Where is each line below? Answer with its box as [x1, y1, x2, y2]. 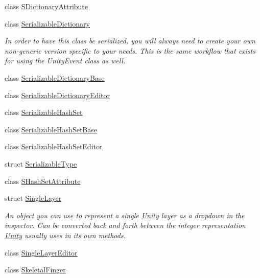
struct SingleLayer [5, 193, 62, 203]
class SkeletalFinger [5, 264, 66, 275]
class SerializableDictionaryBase [5, 72, 105, 83]
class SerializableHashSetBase [5, 124, 97, 134]
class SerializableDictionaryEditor [5, 89, 110, 100]
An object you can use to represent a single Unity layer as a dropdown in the [5, 210, 245, 220]
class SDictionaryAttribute [5, 1, 88, 11]
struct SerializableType [5, 158, 77, 169]
